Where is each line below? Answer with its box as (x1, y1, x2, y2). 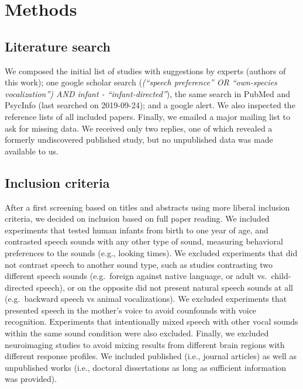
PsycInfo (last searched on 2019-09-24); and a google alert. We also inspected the (5, 99, 295, 111)
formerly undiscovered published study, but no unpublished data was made (5, 133, 273, 146)
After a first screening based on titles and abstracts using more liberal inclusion (5, 201, 290, 213)
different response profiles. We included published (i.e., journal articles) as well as (5, 350, 297, 362)
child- (271, 270, 291, 282)
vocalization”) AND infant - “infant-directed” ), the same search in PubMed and (5, 87, 291, 99)
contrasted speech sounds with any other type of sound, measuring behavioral (5, 235, 283, 247)
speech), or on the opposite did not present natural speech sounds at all (36, 281, 293, 293)
